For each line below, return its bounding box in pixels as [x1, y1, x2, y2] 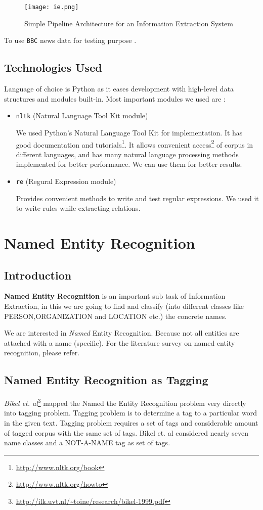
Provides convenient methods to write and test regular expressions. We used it [16, 193, 259, 203]
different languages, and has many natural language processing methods [16, 149, 239, 159]
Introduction [4, 267, 72, 283]
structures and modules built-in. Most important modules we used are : [4, 93, 226, 104]
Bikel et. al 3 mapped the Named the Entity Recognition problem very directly [4, 396, 246, 408]
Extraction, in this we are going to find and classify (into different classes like [4, 301, 244, 311]
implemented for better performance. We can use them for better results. [16, 159, 242, 169]
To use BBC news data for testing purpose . [4, 35, 137, 45]
